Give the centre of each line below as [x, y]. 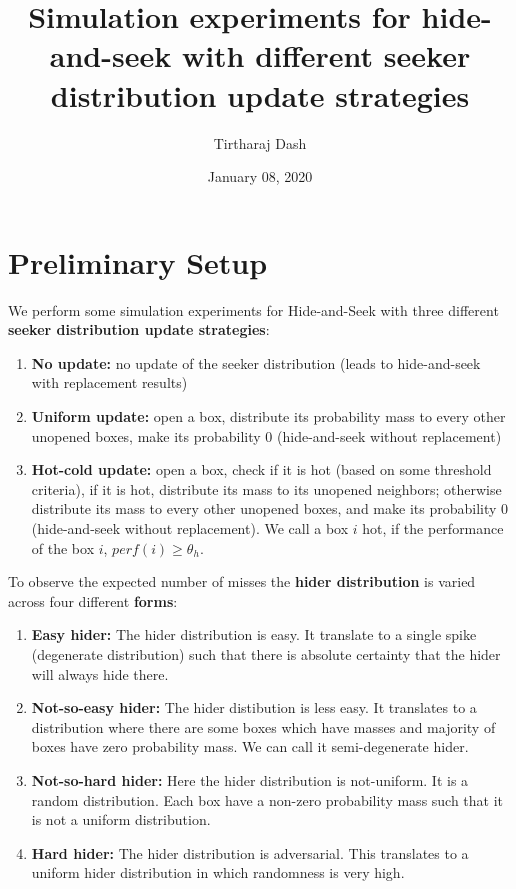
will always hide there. [100, 673]
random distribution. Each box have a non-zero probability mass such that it [267, 799]
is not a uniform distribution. [121, 819]
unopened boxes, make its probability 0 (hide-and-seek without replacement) [266, 435]
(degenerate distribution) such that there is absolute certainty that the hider [266, 653]
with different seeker [326, 55]
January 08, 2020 [260, 176]
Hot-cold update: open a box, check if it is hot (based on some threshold [261, 469]
